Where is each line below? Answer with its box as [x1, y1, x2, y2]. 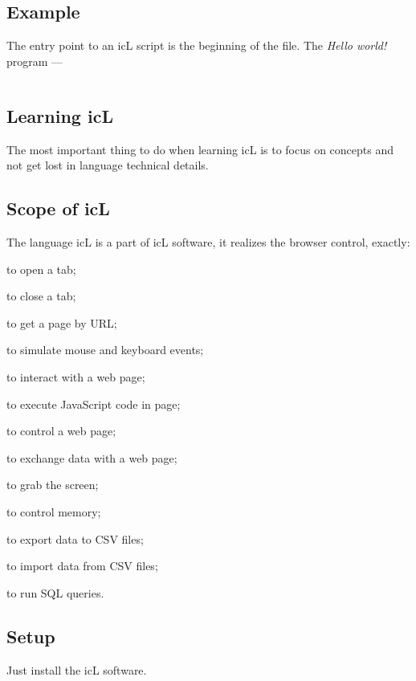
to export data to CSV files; [6, 530, 144, 547]
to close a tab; [6, 287, 76, 304]
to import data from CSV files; [6, 557, 158, 574]
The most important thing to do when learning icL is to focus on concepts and [6, 141, 394, 157]
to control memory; [6, 503, 101, 520]
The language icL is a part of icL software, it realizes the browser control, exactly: [6, 233, 410, 250]
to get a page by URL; [6, 314, 117, 331]
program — [6, 52, 63, 69]
